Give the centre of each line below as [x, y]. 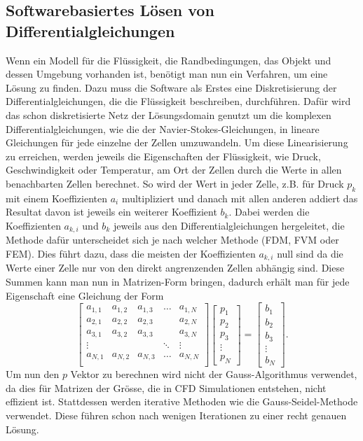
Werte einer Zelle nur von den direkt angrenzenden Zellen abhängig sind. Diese [175, 268]
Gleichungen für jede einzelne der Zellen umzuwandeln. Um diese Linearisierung [177, 142]
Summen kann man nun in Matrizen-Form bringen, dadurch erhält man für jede [178, 282]
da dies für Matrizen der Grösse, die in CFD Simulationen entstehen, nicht [166, 387]
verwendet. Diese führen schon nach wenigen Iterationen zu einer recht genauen [176, 415]
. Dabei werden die [269, 212]
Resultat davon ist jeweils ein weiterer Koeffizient [111, 212]
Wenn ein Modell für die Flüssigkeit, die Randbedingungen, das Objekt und [169, 60]
